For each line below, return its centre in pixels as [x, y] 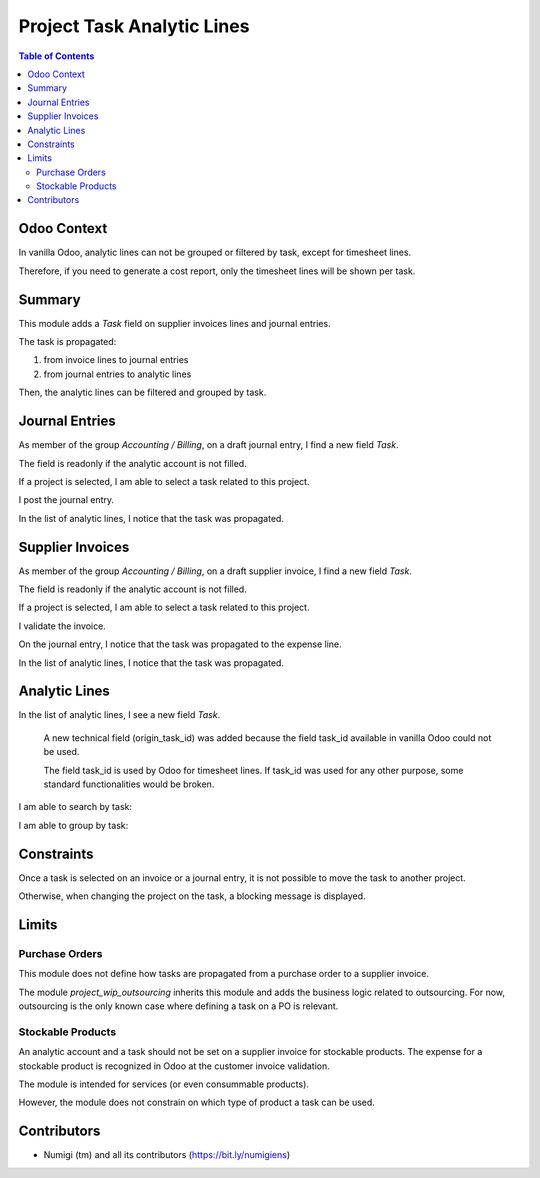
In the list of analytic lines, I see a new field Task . [119, 715]
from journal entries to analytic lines [117, 374]
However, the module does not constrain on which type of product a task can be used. [196, 1102]
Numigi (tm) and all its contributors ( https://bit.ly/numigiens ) [167, 1155]
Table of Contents [56, 56]
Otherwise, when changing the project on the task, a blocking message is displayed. [192, 896]
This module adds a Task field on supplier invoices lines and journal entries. [174, 323]
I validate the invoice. [62, 626]
